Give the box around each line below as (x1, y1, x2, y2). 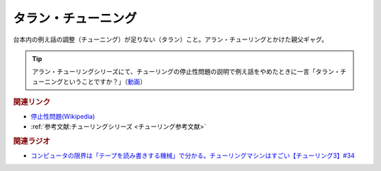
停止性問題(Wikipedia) (30, 113, 95, 121)
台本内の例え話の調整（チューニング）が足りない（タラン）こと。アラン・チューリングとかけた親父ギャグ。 (13, 35, 328, 44)
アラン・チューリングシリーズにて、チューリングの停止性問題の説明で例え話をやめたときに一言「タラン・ (32, 68, 341, 76)
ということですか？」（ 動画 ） (62, 77, 147, 86)
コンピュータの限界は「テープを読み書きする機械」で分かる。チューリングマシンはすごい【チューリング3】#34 (30, 151, 356, 160)
